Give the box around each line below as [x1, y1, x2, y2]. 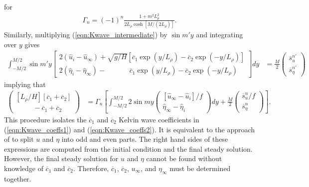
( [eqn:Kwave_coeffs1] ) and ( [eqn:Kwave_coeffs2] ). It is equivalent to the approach [4, 124, 255, 134]
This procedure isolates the [4, 114, 87, 124]
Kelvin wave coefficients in [119, 114, 199, 124]
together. [4, 173, 31, 184]
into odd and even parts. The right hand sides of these [61, 134, 228, 144]
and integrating [196, 29, 243, 40]
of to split [4, 134, 34, 144]
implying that [4, 79, 46, 89]
